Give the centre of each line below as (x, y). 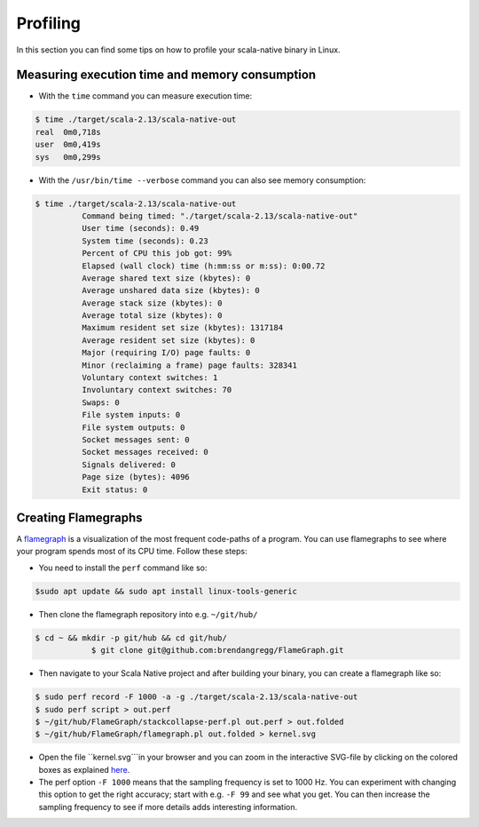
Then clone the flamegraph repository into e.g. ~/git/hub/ (148, 614)
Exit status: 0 (114, 489)
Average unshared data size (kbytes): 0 (171, 290)
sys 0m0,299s (68, 157)
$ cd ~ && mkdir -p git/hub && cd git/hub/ (131, 638)
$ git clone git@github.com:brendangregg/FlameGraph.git (217, 650)
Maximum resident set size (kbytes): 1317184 (182, 328)
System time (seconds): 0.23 (145, 241)
